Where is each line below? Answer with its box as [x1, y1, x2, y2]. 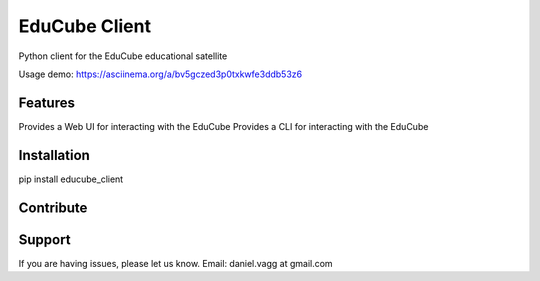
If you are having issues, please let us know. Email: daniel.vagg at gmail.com [18, 257, 334, 269]
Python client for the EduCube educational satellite [18, 50, 228, 62]
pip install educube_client [18, 173, 124, 185]
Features [18, 94, 75, 111]
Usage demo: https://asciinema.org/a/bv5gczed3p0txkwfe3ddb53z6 [18, 68, 303, 80]
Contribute [18, 199, 88, 216]
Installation [18, 146, 90, 164]
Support [18, 231, 71, 248]
